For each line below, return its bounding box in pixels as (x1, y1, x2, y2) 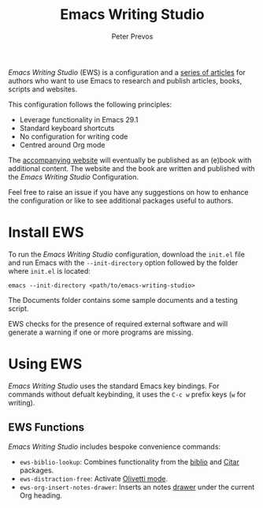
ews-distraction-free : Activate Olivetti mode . (19, 473, 168, 483)
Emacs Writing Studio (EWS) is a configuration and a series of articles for (8, 67, 246, 77)
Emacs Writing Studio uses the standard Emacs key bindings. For (8, 381, 220, 390)
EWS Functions (8, 420, 85, 435)
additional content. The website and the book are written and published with (8, 163, 256, 173)
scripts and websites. (8, 84, 77, 94)
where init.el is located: (8, 266, 91, 275)
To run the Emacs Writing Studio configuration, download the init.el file (8, 249, 246, 259)
